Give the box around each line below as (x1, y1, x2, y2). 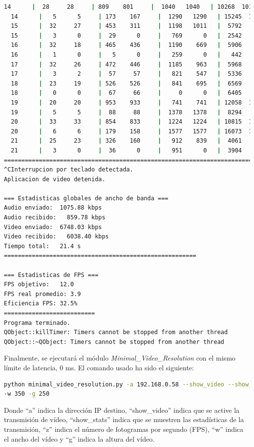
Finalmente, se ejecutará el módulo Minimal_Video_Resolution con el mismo (4, 353, 235, 363)
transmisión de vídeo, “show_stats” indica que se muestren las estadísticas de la (4, 414, 244, 425)
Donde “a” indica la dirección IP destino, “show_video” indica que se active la (4, 404, 240, 415)
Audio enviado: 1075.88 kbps (4, 204, 102, 212)
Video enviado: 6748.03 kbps (4, 223, 102, 231)
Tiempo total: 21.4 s (4, 242, 81, 250)
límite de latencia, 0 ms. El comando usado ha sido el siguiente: (4, 362, 194, 372)
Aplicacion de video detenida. (4, 175, 106, 183)
